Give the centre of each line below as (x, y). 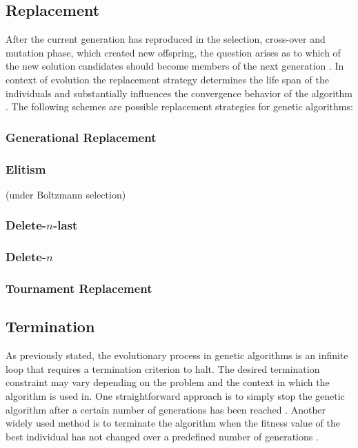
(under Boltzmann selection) (66, 194)
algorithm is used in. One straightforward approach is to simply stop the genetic (175, 395)
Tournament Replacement (79, 288)
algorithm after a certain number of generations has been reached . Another (166, 409)
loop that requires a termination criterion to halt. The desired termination (163, 368)
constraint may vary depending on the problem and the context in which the (168, 382)
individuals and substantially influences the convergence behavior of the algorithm (179, 93)
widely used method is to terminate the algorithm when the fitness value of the (173, 423)
